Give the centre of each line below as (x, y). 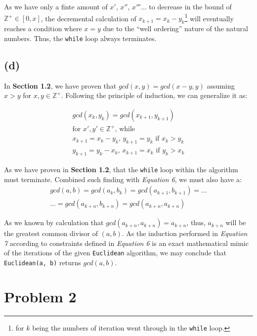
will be (236, 222)
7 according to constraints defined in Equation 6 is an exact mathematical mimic (126, 243)
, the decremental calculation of (88, 18)
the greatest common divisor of (51, 233)
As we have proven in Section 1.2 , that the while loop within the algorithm (121, 169)
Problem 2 (40, 296)
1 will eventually (209, 17)
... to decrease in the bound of (186, 6)
